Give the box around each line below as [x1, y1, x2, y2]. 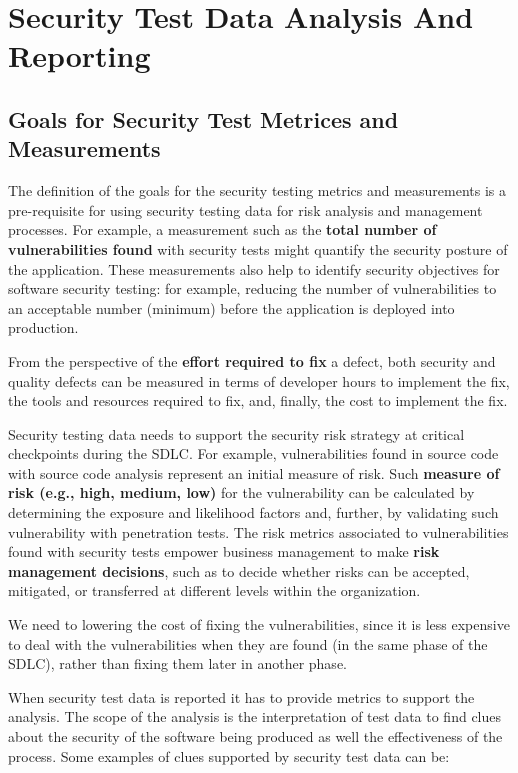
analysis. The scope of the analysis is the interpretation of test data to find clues [8, 706, 502, 727]
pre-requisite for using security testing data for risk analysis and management [8, 199, 483, 220]
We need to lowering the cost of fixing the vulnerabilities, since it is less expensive [8, 614, 510, 635]
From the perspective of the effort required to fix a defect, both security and [8, 350, 496, 371]
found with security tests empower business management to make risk [8, 541, 440, 562]
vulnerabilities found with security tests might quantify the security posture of [8, 238, 508, 259]
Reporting [8, 35, 151, 76]
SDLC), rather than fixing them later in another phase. [8, 653, 347, 674]
